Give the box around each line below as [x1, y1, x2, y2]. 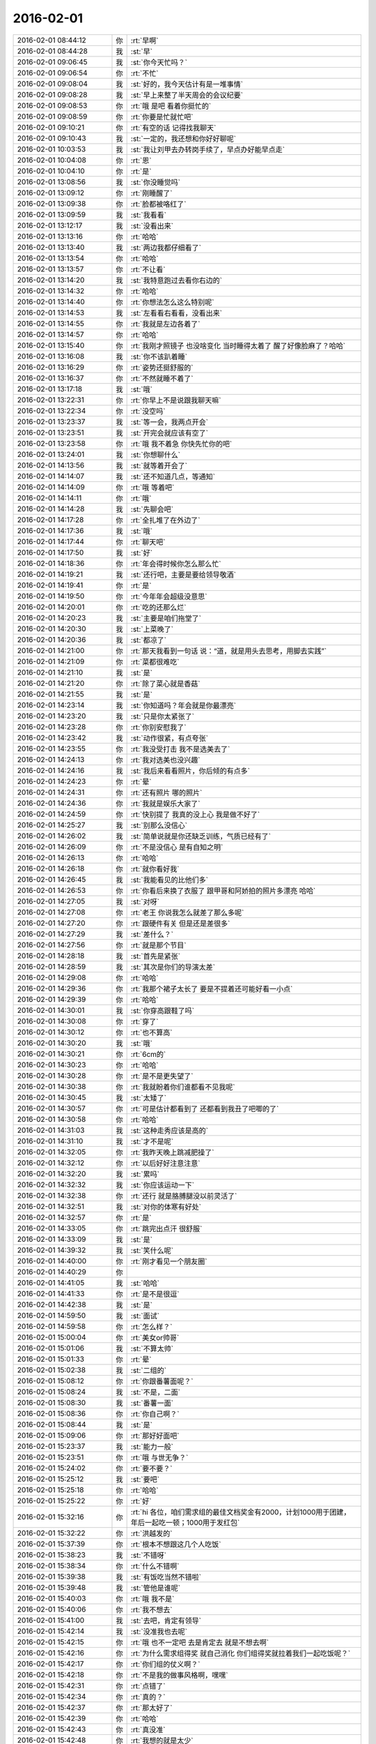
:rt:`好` [130, 1496, 152, 1506]
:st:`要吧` [130, 1474, 160, 1484]
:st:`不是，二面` [130, 1387, 181, 1397]
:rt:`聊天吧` [130, 537, 166, 547]
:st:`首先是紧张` [130, 951, 181, 961]
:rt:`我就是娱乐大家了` [130, 799, 201, 809]
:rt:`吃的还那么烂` [130, 602, 187, 612]
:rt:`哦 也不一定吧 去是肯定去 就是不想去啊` [130, 1637, 269, 1647]
